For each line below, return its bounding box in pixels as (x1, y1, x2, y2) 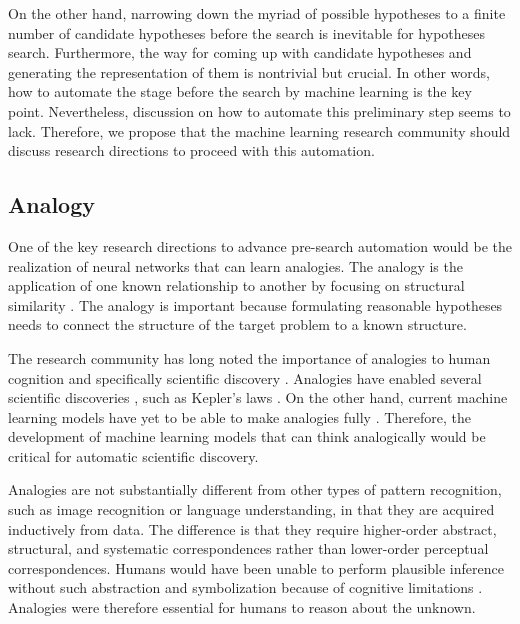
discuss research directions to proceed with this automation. (8, 140, 375, 161)
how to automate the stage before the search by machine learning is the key (8, 81, 472, 102)
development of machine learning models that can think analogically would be (8, 426, 486, 447)
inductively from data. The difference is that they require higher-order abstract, (8, 518, 497, 539)
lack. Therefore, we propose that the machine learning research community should (8, 120, 511, 141)
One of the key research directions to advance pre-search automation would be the (8, 235, 512, 256)
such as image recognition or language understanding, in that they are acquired (8, 499, 495, 520)
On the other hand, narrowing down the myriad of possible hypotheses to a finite (8, 3, 506, 23)
